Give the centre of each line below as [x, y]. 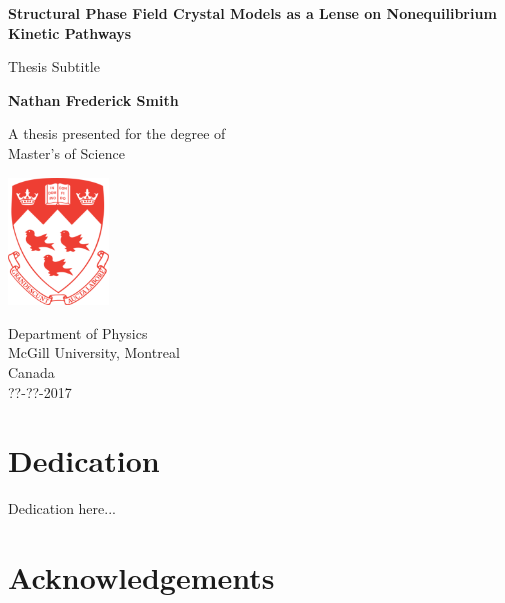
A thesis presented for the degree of [117, 133]
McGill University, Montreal [94, 352]
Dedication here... [62, 508]
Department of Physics [78, 332]
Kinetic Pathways [70, 32]
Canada [31, 372]
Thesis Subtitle [54, 66]
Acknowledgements [141, 577]
